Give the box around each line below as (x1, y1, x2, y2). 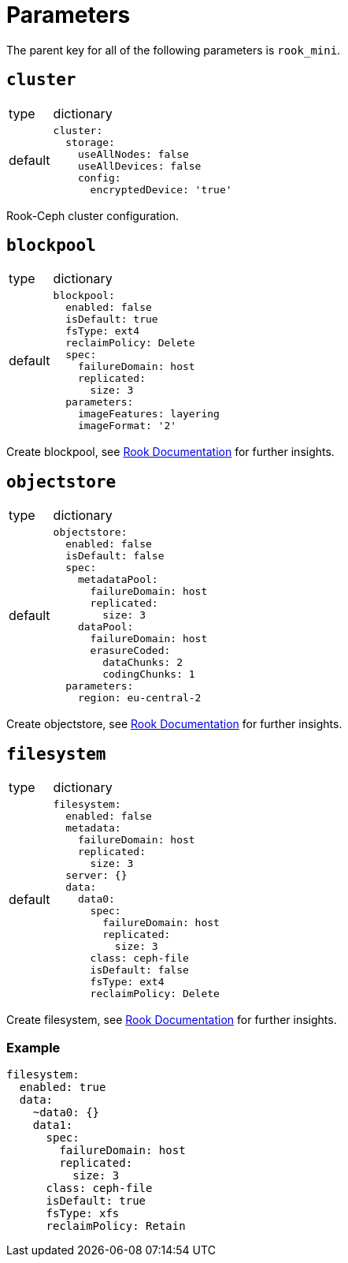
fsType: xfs (46, 1206, 120, 1220)
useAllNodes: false (77, 148, 189, 160)
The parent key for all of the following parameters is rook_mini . (6, 43, 341, 57)
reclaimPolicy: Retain (46, 1219, 186, 1232)
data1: (32, 1118, 73, 1131)
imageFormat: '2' (77, 420, 177, 432)
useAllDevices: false (77, 159, 202, 172)
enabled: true (19, 1080, 106, 1093)
